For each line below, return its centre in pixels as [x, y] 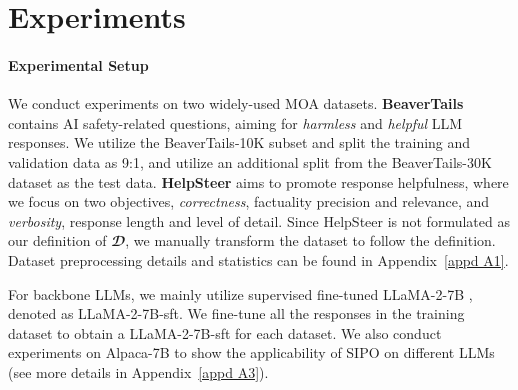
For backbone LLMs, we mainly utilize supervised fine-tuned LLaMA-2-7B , [240, 293]
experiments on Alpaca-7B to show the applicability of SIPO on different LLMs [251, 352]
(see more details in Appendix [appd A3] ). [138, 371]
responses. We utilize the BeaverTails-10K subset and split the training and [239, 142]
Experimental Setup [78, 64]
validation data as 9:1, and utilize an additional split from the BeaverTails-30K [250, 161]
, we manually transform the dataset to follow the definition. [310, 240]
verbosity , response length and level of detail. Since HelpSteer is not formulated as [259, 220]
